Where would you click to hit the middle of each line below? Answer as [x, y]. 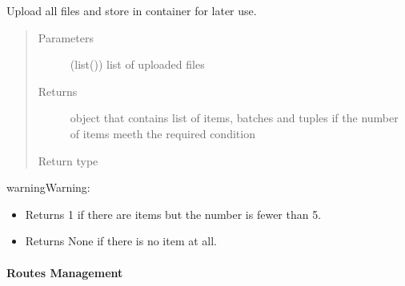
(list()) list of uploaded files [137, 64]
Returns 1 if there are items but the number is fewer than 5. [173, 214]
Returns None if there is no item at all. [121, 241]
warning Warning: [48, 187]
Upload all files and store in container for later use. [132, 10]
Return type [68, 160]
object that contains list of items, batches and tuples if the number [234, 118]
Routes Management [65, 272]
